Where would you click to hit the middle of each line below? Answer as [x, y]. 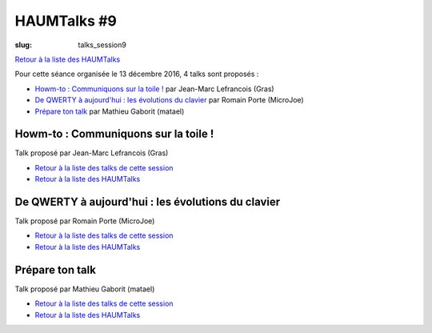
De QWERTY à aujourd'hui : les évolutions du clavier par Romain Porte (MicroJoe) [169, 100]
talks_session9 [102, 45]
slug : [23, 45]
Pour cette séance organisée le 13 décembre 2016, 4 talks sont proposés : [137, 74]
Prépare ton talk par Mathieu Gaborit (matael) [110, 111]
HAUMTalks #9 [66, 21]
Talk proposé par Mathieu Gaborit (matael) [85, 289]
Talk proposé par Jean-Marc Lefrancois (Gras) [92, 153]
